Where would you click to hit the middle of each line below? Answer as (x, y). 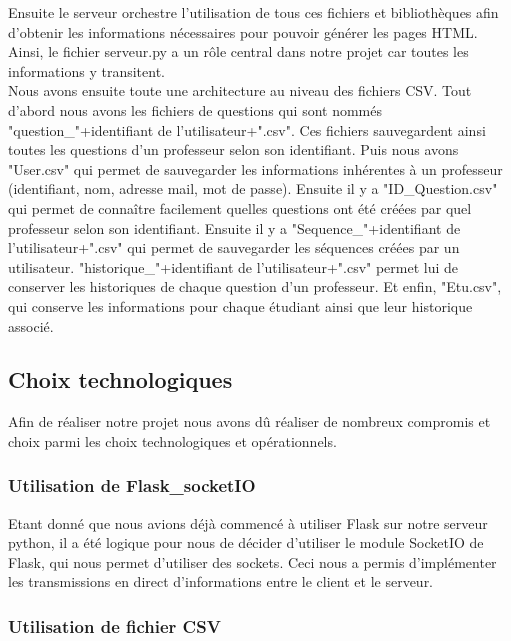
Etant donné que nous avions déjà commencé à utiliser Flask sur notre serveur (248, 522)
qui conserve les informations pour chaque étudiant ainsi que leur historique (240, 305)
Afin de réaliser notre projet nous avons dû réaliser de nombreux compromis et (249, 421)
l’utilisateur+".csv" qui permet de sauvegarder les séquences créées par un (234, 247)
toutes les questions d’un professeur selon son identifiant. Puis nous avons (233, 149)
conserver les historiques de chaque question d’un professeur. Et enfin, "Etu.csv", (255, 286)
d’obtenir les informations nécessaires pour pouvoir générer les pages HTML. (243, 31)
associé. (31, 325)
